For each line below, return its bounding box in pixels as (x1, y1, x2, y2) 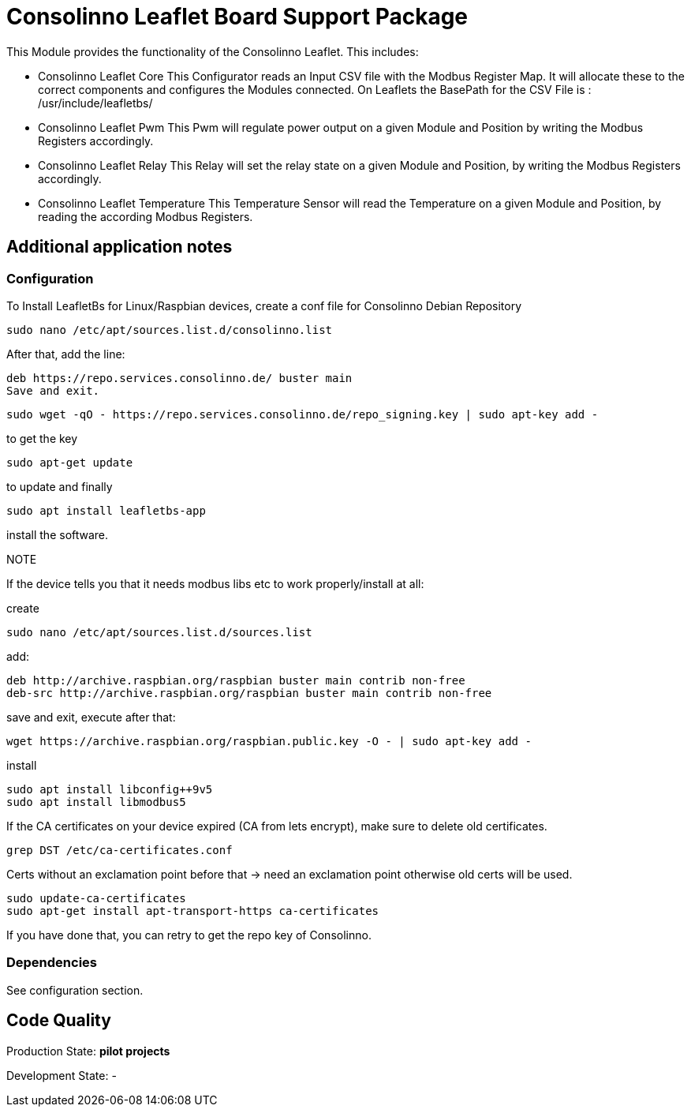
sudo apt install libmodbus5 (6, 795, 186, 808)
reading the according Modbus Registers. (38, 209, 253, 223)
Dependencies (6, 954, 98, 971)
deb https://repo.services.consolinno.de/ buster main (6, 371, 353, 384)
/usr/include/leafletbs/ (38, 96, 153, 110)
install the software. (6, 527, 109, 542)
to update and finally (6, 479, 113, 493)
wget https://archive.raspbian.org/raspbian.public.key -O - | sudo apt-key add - (6, 734, 532, 748)
